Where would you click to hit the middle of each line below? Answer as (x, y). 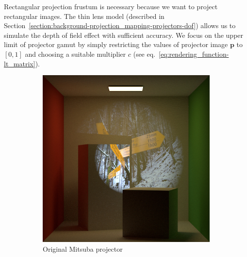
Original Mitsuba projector (83, 249)
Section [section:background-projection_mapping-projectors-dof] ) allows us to (120, 25)
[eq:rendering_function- (194, 54)
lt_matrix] (20, 63)
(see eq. (144, 54)
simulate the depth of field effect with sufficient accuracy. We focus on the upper (124, 35)
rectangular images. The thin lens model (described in (84, 16)
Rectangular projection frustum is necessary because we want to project (111, 6)
